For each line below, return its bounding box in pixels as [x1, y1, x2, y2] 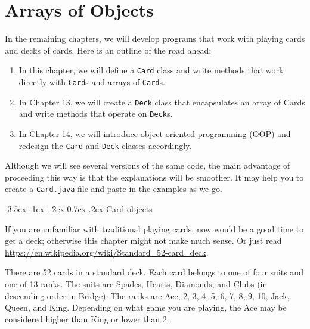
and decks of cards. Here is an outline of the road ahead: [5, 44, 212, 56]
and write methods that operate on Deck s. [18, 107, 173, 120]
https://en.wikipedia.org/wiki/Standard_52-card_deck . [5, 246, 209, 258]
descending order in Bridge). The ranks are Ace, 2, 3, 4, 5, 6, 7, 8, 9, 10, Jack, [5, 289, 290, 302]
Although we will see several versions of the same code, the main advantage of [5, 159, 290, 172]
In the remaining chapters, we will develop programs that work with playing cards [5, 32, 305, 45]
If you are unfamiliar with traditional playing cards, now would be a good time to [5, 222, 304, 235]
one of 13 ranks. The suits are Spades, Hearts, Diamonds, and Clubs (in [5, 278, 268, 290]
